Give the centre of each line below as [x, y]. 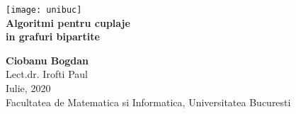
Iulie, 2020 [28, 88]
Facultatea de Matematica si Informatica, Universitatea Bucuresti [148, 102]
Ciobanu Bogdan [47, 60]
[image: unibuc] [44, 10]
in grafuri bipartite [53, 36]
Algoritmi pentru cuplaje [68, 22]
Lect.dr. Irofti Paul [47, 74]
